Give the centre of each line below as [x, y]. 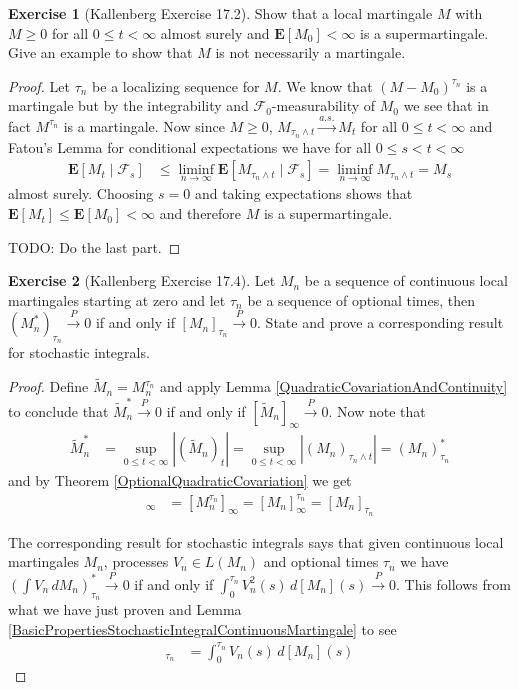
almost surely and [215, 32]
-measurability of [323, 105]
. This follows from [453, 583]
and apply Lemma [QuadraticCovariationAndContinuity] [333, 386]
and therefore [200, 213]
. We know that [325, 85]
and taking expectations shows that [303, 193]
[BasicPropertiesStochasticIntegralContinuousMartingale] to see [202, 628]
